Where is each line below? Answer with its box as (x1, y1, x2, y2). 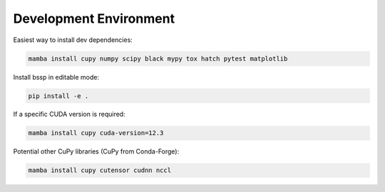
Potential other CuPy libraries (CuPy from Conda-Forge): (13, 147, 180, 156)
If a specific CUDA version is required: (13, 110, 125, 119)
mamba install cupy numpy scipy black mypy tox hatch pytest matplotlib (28, 54, 288, 63)
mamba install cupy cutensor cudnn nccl (28, 166, 171, 174)
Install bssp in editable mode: (13, 73, 100, 81)
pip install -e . (28, 92, 89, 100)
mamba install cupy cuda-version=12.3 (28, 129, 164, 137)
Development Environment (13, 11, 175, 26)
